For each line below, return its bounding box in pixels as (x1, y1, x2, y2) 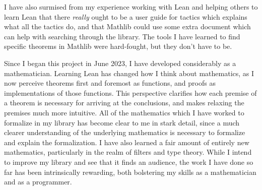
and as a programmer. (4, 176, 72, 187)
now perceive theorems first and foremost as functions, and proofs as (4, 78, 216, 88)
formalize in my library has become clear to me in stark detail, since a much (4, 117, 240, 128)
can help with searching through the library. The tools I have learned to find (4, 31, 240, 41)
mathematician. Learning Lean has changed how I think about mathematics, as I (4, 68, 254, 78)
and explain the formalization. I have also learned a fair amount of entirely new (4, 137, 249, 147)
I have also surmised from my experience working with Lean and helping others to (4, 2, 258, 12)
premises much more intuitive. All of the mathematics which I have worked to (4, 107, 244, 117)
